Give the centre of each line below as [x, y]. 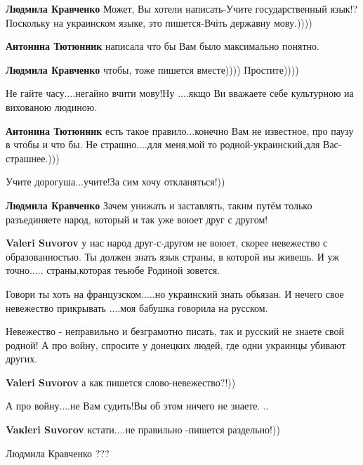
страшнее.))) [33, 158]
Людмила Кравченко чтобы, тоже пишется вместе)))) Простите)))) [152, 69]
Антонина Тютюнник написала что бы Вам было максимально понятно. [163, 46]
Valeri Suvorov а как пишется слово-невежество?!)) [121, 382]
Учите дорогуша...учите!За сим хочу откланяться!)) [115, 182]
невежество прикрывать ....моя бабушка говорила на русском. [137, 307]
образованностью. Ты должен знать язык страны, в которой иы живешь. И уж [172, 256]
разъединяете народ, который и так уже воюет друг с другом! [137, 219]
